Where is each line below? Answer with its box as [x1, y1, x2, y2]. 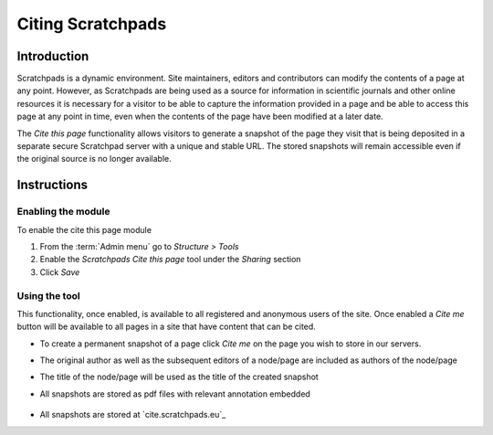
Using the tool [16, 289, 81, 302]
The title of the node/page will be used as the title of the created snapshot [39, 371, 319, 383]
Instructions [16, 177, 89, 193]
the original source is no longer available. [16, 154, 173, 164]
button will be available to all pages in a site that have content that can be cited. [16, 321, 317, 333]
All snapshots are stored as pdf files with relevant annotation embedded [39, 388, 310, 399]
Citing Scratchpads [16, 14, 167, 34]
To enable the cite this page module [16, 224, 152, 235]
